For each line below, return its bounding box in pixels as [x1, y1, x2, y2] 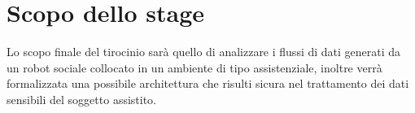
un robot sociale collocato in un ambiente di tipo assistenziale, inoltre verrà [7, 59, 382, 76]
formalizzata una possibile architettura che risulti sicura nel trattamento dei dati [7, 75, 409, 92]
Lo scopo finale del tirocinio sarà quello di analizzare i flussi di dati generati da [7, 43, 401, 60]
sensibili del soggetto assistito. [7, 90, 157, 107]
